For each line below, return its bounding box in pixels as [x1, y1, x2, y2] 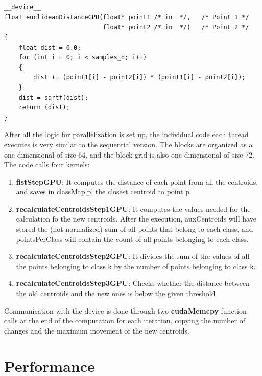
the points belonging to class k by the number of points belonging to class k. [16, 260, 256, 271]
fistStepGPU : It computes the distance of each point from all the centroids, [16, 176, 258, 187]
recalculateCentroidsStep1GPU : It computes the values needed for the [16, 203, 251, 214]
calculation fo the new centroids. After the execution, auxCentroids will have [16, 213, 256, 224]
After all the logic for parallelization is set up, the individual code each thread [4, 129, 249, 140]
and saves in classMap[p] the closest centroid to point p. [16, 186, 192, 197]
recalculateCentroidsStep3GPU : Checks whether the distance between [16, 278, 250, 289]
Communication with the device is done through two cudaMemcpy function [4, 305, 247, 316]
